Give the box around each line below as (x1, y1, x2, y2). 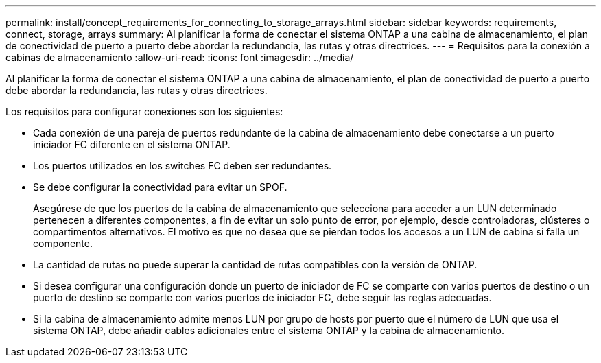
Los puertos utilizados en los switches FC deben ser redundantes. (33, 160, 332, 172)
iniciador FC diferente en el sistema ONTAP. (33, 139, 231, 150)
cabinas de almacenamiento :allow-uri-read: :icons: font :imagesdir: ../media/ (5, 51, 354, 63)
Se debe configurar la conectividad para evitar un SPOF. (33, 181, 287, 193)
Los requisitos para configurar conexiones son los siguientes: (5, 106, 283, 117)
